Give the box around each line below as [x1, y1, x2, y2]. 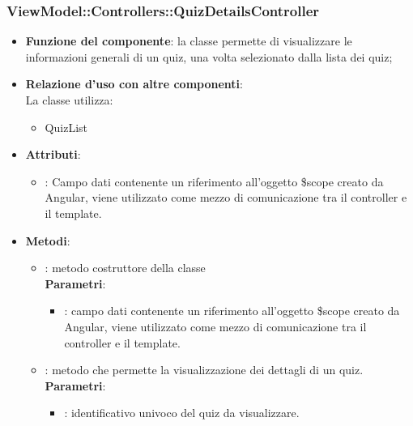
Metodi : [25, 232, 70, 249]
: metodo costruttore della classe [45, 259, 206, 276]
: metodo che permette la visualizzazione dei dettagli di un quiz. [45, 361, 364, 378]
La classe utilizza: [25, 92, 113, 108]
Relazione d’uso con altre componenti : [25, 75, 243, 92]
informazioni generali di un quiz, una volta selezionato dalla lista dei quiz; [25, 48, 393, 65]
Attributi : [25, 146, 81, 163]
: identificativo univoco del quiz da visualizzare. [64, 404, 300, 421]
